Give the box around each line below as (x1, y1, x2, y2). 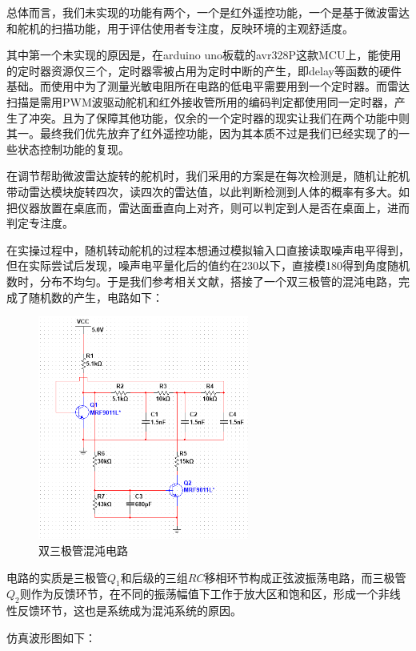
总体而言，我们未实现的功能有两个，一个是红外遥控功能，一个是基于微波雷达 (6, 4, 410, 20)
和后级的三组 (120, 569, 188, 585)
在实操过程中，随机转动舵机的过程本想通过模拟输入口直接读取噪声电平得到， (6, 241, 410, 258)
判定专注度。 (6, 215, 74, 231)
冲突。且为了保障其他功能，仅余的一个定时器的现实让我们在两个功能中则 (28, 109, 410, 126)
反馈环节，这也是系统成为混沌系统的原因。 (17, 602, 242, 619)
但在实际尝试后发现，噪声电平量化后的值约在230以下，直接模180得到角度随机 (6, 257, 410, 274)
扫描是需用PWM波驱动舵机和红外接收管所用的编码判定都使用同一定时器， (6, 93, 394, 110)
